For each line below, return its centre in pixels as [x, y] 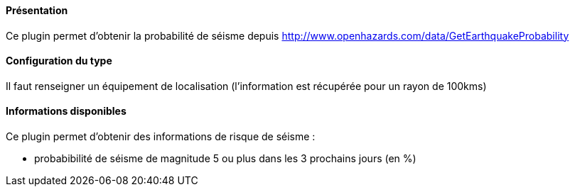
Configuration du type [59, 61]
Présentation [37, 10]
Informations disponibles [66, 111]
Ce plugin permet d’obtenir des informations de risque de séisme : [161, 137]
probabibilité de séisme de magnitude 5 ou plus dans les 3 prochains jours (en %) [225, 159]
